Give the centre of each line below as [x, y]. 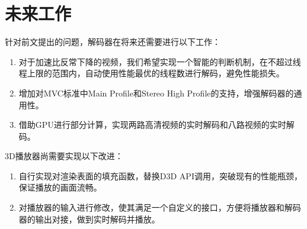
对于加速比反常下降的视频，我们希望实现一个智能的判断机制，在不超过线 [160, 61]
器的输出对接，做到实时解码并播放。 [89, 219]
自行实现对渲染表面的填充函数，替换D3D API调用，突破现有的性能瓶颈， [160, 175]
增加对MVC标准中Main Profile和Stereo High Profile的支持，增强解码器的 [156, 93]
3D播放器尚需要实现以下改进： [64, 156]
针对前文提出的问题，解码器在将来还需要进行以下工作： [113, 42]
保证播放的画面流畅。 [60, 187]
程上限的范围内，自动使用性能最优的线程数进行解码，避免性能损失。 [151, 73]
